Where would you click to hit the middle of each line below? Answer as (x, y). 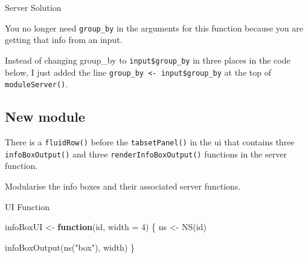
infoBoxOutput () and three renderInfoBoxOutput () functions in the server (146, 154)
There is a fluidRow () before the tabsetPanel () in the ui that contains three (150, 142)
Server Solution (33, 7)
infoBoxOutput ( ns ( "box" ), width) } (70, 247)
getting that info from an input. (64, 40)
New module (45, 117)
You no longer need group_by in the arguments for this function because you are (154, 28)
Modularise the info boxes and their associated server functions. (123, 186)
